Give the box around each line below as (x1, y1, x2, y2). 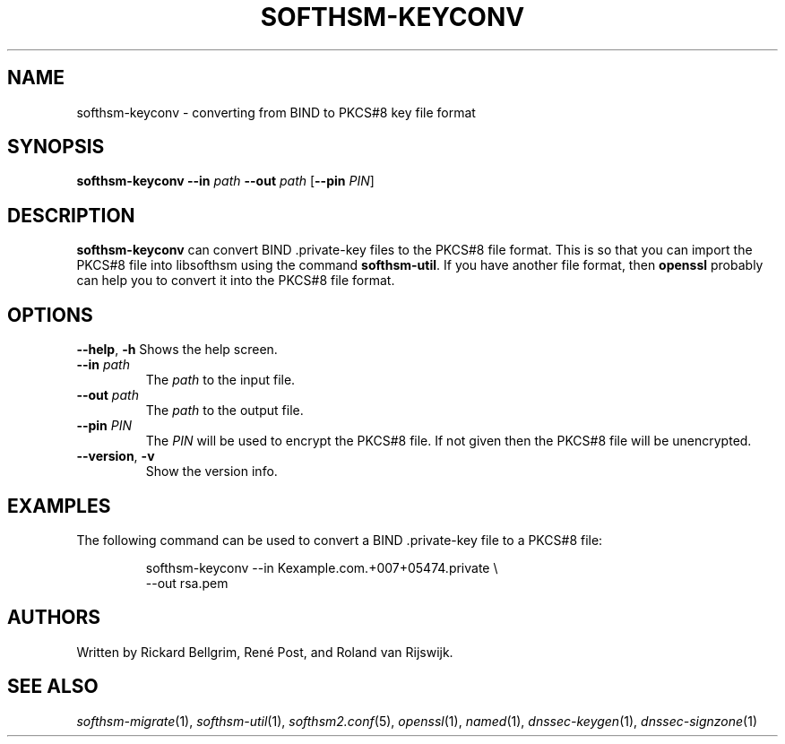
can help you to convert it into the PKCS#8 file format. (76, 273, 395, 289)
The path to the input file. (145, 372, 296, 388)
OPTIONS (7, 303, 93, 326)
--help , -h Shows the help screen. (76, 342, 278, 358)
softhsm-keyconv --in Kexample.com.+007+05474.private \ (145, 559, 498, 575)
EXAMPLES (7, 494, 111, 517)
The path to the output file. (145, 402, 304, 419)
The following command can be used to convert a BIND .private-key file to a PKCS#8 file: (76, 532, 603, 548)
